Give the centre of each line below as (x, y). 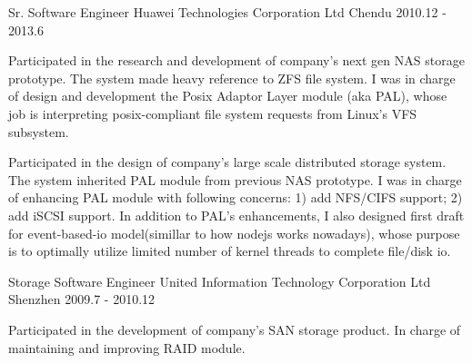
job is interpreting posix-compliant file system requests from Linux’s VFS (213, 113)
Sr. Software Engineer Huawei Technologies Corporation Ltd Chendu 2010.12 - (227, 12)
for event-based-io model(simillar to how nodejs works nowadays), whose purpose (234, 233)
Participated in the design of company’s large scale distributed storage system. (227, 162)
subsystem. (39, 131)
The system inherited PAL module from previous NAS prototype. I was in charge (235, 179)
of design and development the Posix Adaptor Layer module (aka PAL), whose (228, 96)
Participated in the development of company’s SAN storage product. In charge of (235, 329)
